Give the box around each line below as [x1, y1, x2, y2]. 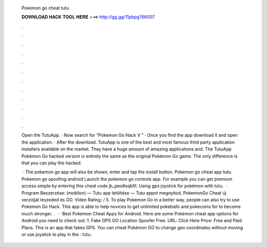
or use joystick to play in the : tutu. [21, 231, 92, 237]
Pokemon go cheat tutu [21, 5, 69, 11]
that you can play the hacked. [21, 160, 82, 166]
